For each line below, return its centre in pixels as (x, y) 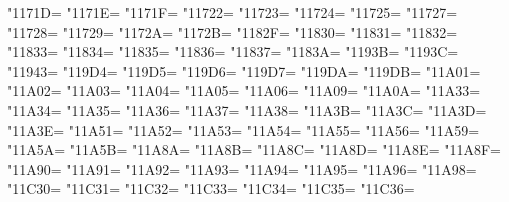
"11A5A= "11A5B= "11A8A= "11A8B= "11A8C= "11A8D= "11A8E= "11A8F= (254, 149)
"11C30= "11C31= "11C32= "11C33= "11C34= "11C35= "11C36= (211, 188)
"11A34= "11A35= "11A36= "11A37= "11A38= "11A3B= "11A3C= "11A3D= (247, 109)
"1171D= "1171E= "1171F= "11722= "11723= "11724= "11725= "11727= (232, 12)
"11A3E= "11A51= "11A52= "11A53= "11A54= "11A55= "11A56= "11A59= (243, 129)
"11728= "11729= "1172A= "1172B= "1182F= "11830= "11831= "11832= (232, 31)
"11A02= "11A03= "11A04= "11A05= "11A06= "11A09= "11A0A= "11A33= (244, 90)
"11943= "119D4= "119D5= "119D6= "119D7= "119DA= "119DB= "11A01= (244, 70)
